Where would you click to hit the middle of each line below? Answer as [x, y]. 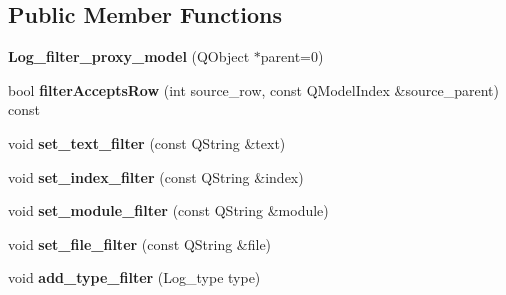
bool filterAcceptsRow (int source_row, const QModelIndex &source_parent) [253, 89]
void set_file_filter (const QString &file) [140, 243]
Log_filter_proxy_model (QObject [129, 56]
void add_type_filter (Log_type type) [134, 277]
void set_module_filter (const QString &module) [168, 210]
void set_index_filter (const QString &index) [156, 176]
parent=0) [292, 56]
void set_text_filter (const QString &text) [147, 142]
